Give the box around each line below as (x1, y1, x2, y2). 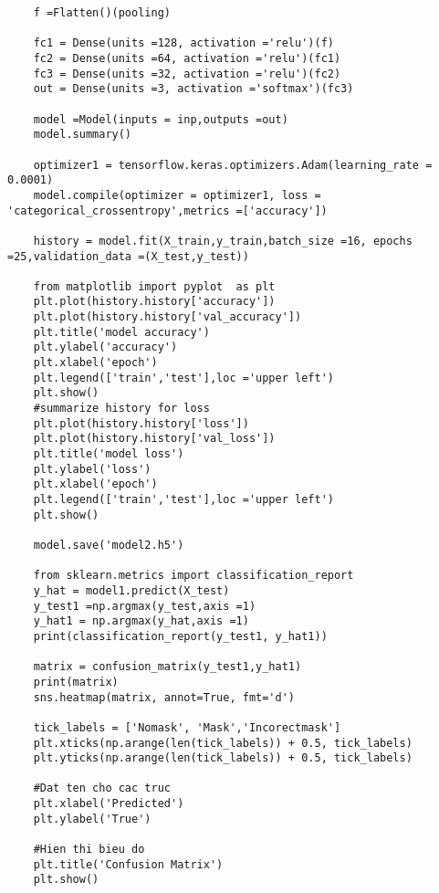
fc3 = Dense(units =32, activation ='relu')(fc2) (33, 67, 341, 80)
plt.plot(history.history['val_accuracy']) (33, 310, 302, 324)
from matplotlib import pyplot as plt (33, 279, 276, 293)
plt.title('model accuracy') (33, 325, 210, 339)
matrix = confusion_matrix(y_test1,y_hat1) (33, 660, 302, 674)
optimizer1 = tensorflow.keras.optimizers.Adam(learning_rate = (33, 158, 433, 172)
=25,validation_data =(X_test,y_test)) (7, 249, 249, 263)
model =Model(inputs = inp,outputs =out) (33, 112, 288, 126)
